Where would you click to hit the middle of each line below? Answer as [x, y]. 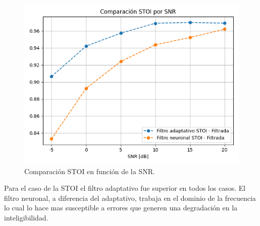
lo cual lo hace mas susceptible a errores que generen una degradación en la [121, 208]
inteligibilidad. [26, 217]
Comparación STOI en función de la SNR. [90, 171]
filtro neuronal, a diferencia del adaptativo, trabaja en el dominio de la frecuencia [130, 198]
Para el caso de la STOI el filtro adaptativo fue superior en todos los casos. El [125, 188]
